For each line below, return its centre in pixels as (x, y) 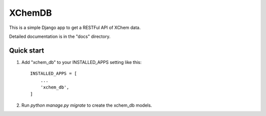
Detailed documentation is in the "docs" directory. (60, 36)
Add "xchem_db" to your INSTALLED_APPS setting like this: (82, 62)
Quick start (27, 50)
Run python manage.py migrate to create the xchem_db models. (87, 105)
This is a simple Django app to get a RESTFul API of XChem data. (75, 28)
